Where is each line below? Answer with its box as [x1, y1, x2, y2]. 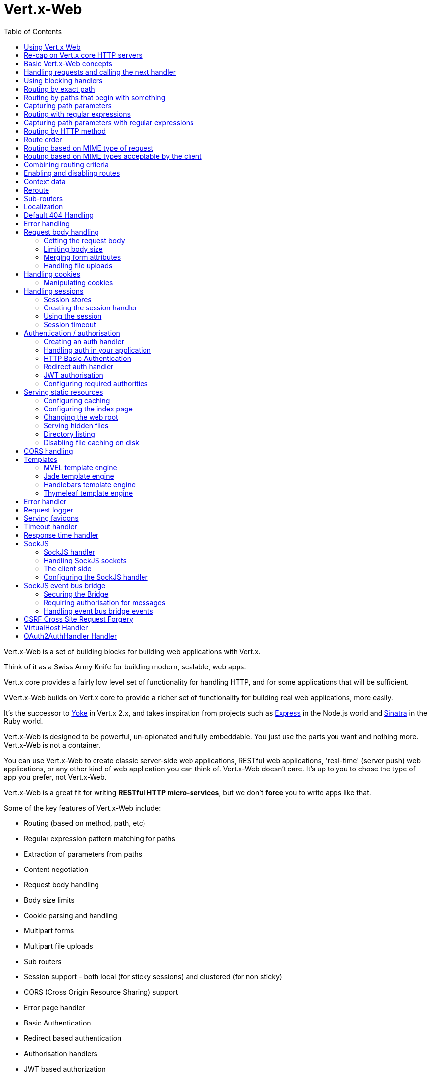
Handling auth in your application [44, 345, 151, 354]
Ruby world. [4, 717, 43, 725]
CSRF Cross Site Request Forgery [24, 615, 133, 623]
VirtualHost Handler [24, 623, 88, 632]
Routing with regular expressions [24, 109, 131, 118]
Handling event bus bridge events [44, 606, 153, 615]
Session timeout [44, 320, 96, 329]
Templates [24, 455, 58, 463]
